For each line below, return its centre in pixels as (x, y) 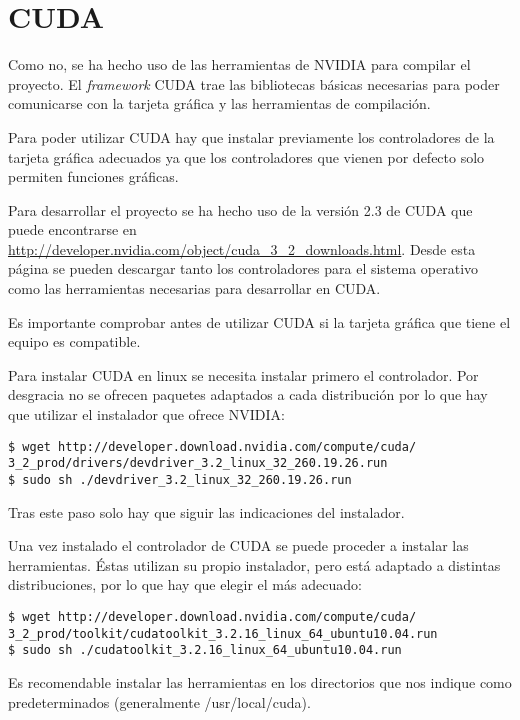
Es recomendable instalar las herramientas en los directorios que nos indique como (260, 681)
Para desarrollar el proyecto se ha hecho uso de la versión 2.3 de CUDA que (240, 209)
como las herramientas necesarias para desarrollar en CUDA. (194, 288)
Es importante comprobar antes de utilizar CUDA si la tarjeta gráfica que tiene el (259, 321)
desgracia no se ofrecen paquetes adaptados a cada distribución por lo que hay (248, 394)
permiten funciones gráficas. (93, 176)
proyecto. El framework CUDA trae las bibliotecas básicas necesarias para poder (254, 83)
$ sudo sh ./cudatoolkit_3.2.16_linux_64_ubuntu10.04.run (205, 650)
